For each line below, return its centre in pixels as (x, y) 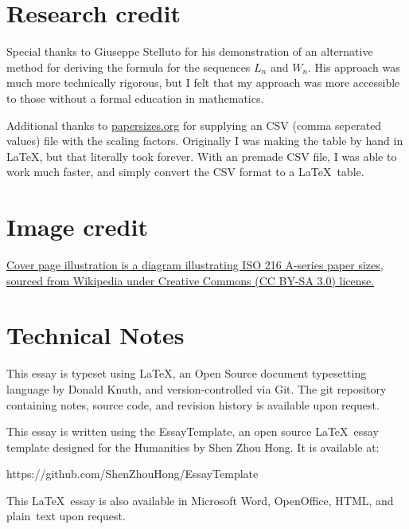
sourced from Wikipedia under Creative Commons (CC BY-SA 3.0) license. (191, 280)
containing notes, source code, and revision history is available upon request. (193, 404)
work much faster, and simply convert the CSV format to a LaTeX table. (185, 172)
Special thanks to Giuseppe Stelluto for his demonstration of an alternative (190, 51)
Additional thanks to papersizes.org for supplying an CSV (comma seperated (194, 125)
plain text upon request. (66, 516)
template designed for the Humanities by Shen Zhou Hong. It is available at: (193, 447)
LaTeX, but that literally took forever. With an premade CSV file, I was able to (202, 156)
